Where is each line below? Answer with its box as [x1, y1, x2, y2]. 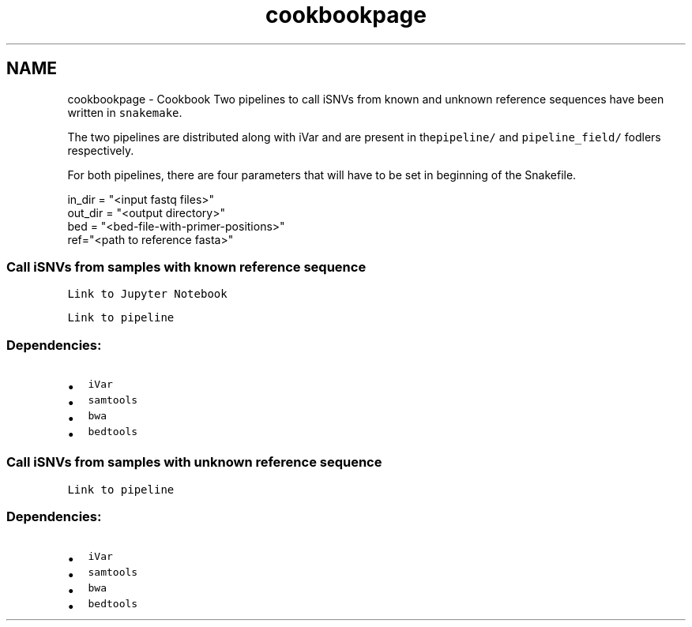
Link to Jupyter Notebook [67, 287, 228, 301]
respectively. [67, 143, 134, 157]
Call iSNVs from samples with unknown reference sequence [6, 454, 382, 471]
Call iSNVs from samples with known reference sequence [6, 258, 367, 275]
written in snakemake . [67, 105, 182, 119]
